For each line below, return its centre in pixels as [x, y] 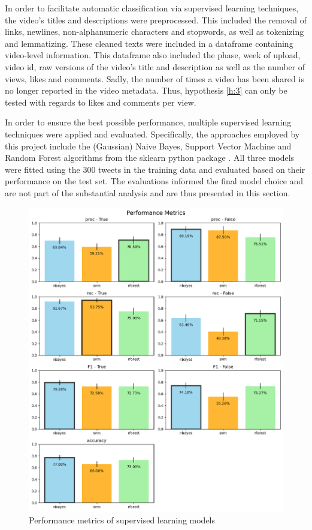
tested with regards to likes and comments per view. [101, 102]
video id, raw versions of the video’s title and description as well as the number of [155, 66]
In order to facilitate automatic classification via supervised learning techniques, [152, 8]
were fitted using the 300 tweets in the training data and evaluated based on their [155, 169]
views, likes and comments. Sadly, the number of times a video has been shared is [155, 78]
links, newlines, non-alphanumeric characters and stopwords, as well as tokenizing [155, 32]
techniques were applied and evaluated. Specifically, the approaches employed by [152, 134]
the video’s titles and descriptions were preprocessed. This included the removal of [156, 20]
